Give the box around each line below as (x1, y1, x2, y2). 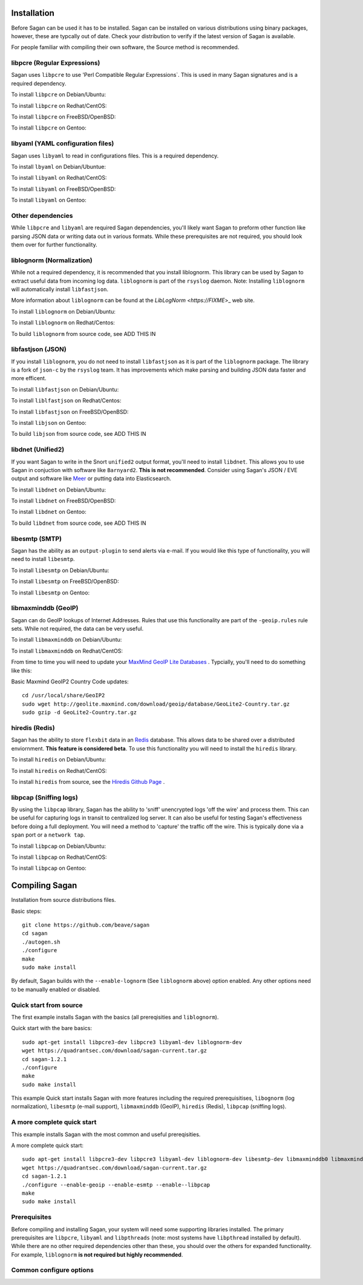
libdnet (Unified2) (11, 445, 65, 454)
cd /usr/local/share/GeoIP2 (22, 692, 105, 699)
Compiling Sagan (11, 881, 77, 891)
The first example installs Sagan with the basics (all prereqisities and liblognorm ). (11, 1013, 219, 1020)
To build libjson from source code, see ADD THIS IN (11, 430, 146, 438)
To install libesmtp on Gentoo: (11, 589, 90, 596)
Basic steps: (11, 907, 42, 915)
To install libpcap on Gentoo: (11, 864, 87, 872)
